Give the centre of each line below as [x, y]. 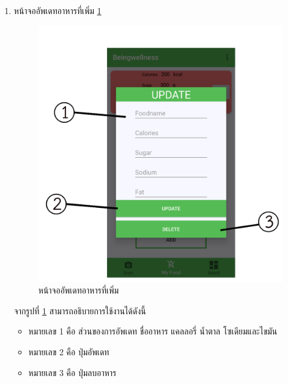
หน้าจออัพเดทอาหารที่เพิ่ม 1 [57, 10]
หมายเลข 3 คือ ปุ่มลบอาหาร [72, 372]
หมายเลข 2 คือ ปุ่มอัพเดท [69, 351]
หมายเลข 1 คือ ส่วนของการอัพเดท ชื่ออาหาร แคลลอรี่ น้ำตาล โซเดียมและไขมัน [153, 331]
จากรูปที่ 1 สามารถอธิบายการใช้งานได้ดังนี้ [80, 310]
